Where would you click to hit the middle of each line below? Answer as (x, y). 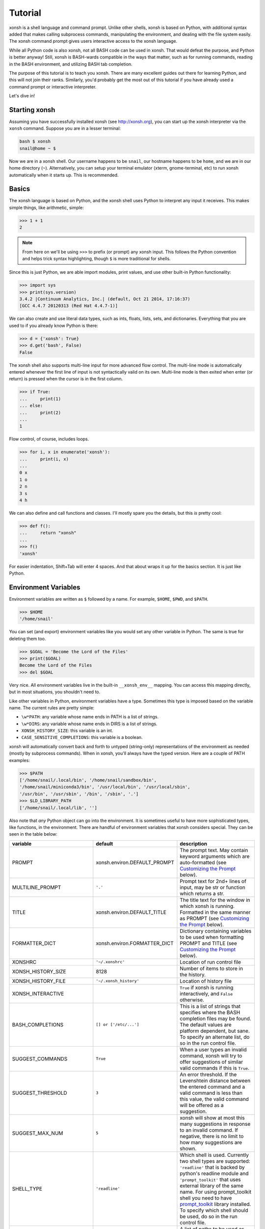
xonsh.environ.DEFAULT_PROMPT (135, 862)
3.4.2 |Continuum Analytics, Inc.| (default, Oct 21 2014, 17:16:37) (105, 299)
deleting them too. (27, 639)
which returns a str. (202, 893)
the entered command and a (212, 1086)
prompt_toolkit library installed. (215, 1204)
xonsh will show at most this (212, 1117)
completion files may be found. (215, 1019)
